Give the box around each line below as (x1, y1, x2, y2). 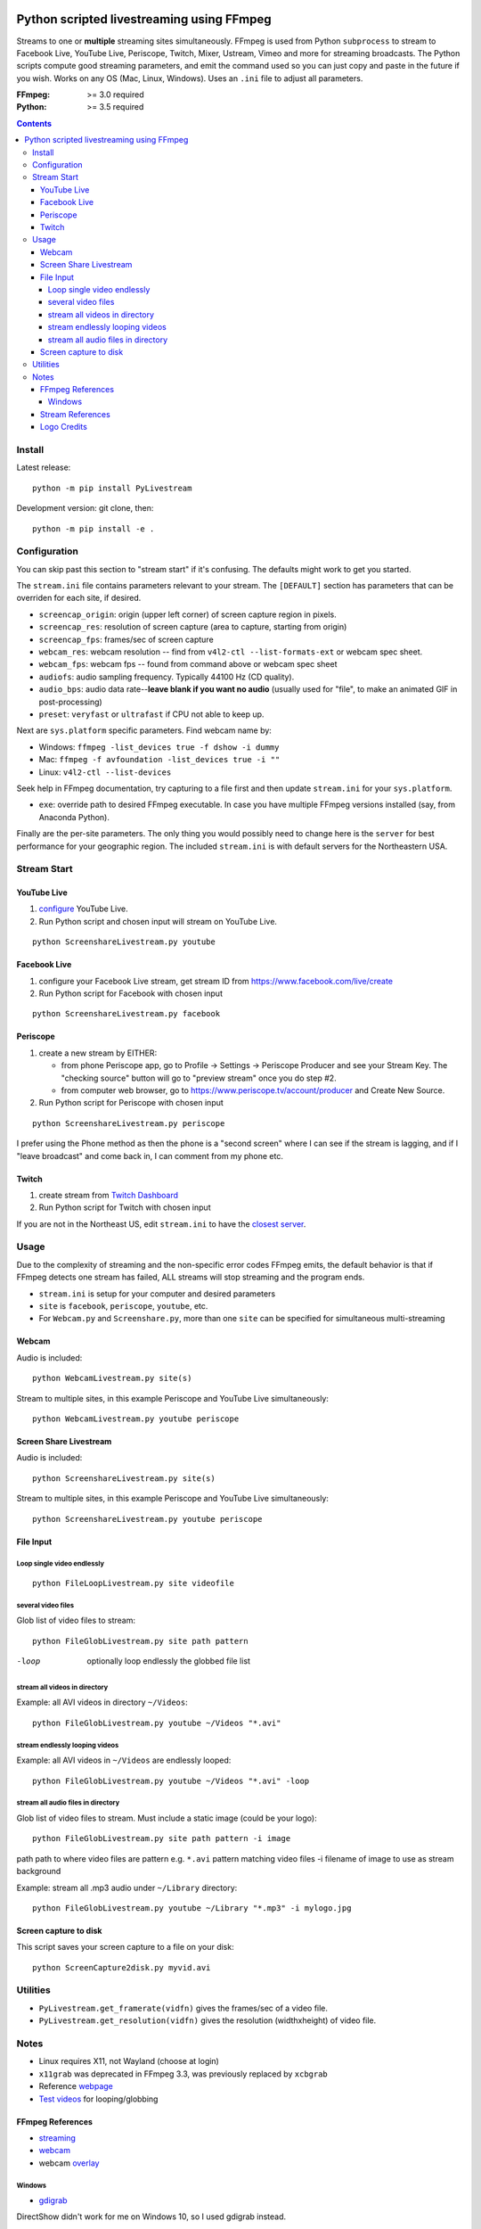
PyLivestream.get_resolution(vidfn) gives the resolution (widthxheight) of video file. (38, 2015, 377, 2026)
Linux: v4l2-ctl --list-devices (38, 767, 172, 777)
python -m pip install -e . (32, 523, 155, 534)
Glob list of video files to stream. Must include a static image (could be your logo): (16, 1813, 317, 1823)
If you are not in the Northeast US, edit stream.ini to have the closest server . (16, 1218, 306, 1230)
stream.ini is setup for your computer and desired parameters (38, 1288, 276, 1299)
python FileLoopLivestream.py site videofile (32, 1578, 235, 1588)
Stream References (40, 408, 110, 419)
